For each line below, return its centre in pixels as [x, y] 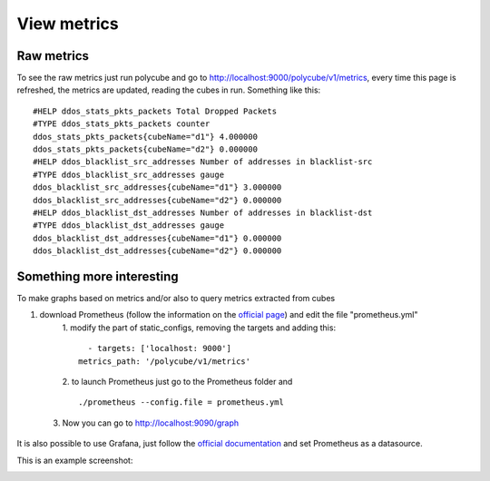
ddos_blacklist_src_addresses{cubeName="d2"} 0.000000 [157, 200]
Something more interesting [98, 276]
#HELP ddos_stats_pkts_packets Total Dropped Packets [155, 111]
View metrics [68, 24]
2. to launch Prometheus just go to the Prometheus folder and [177, 382]
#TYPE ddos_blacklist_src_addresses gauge [129, 174]
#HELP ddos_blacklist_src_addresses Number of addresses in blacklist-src [203, 162]
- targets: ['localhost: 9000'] [159, 348]
